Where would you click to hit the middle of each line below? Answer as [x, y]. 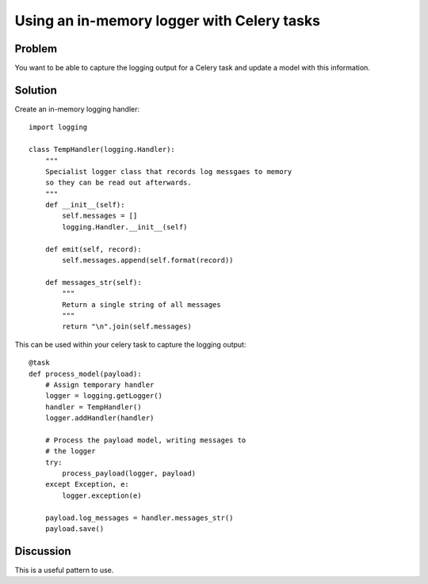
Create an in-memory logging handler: [77, 109]
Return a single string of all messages [141, 304]
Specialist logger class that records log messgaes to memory [168, 171]
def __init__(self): [85, 205]
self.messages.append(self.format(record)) [148, 260]
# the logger [70, 451]
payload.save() [75, 529]
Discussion [43, 551]
